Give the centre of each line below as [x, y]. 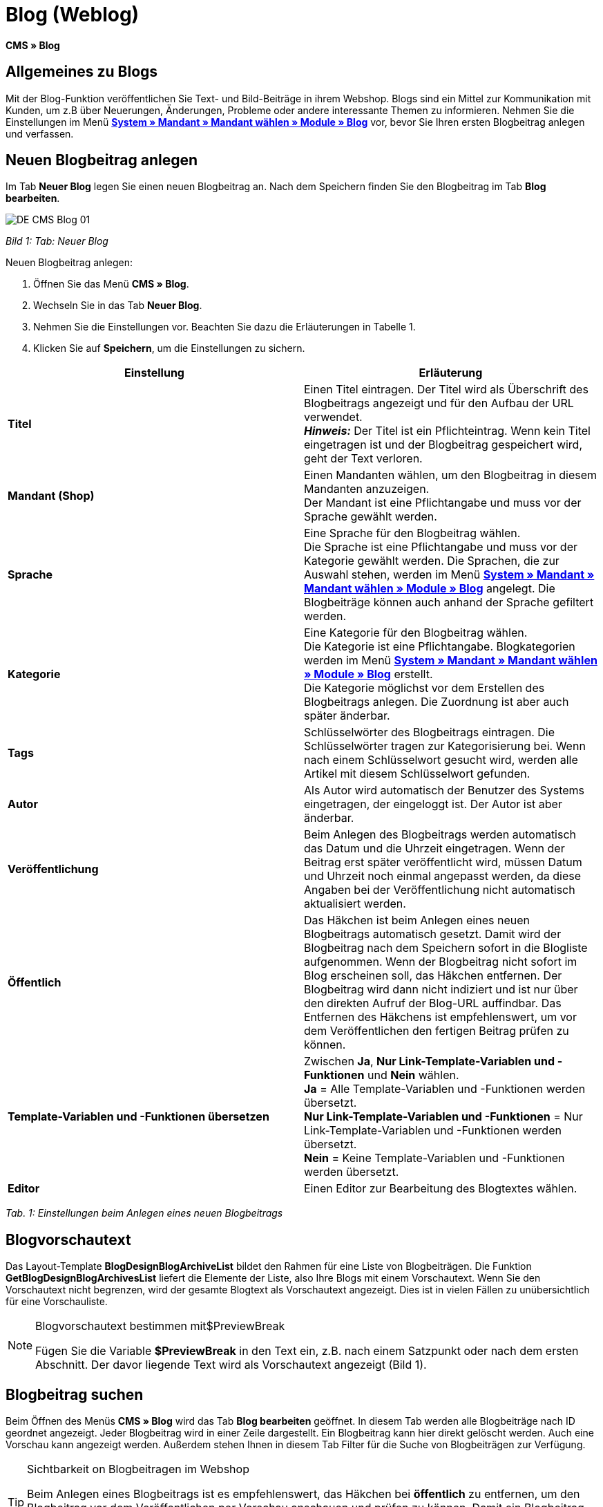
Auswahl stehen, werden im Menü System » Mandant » [449, 575]
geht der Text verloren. [363, 459]
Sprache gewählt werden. [371, 517]
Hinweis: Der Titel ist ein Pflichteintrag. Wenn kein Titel [447, 431]
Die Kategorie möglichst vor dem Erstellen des [424, 688]
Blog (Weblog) [73, 15]
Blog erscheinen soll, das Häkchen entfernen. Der [433, 976]
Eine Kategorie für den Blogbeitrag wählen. [416, 633]
